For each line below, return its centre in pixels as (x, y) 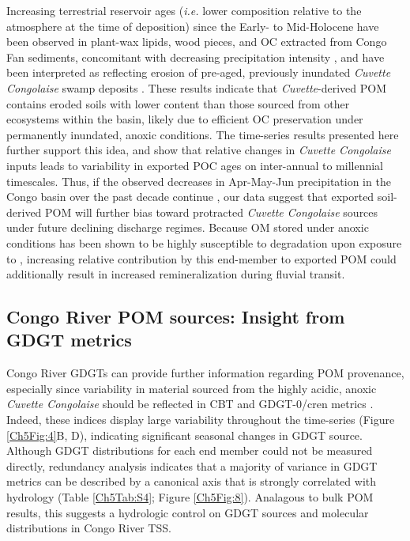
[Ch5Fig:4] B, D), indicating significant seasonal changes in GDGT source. (184, 435)
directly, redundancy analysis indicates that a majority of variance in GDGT (192, 465)
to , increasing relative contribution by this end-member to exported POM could (201, 258)
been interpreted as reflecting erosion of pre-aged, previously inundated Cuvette (199, 72)
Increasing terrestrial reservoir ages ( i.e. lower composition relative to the (184, 10)
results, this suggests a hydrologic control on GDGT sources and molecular (188, 512)
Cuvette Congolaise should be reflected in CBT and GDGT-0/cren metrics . (190, 404)
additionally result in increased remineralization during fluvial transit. (176, 274)
